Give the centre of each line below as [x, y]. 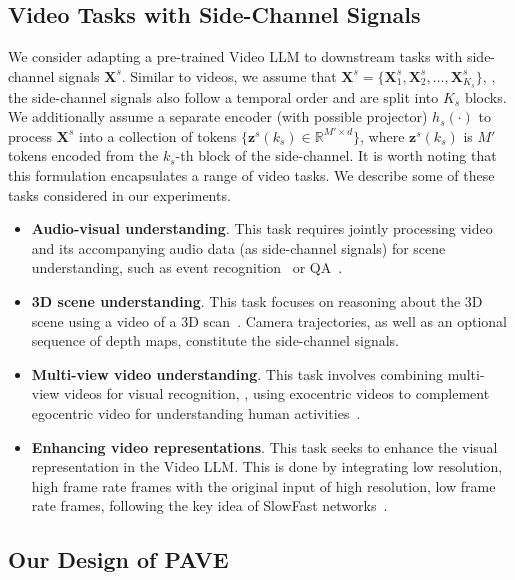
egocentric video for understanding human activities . [196, 412]
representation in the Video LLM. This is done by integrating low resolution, [267, 466]
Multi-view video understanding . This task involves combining [237, 373]
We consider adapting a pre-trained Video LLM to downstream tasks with [235, 56]
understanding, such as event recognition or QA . [187, 267]
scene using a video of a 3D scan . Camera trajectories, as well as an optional [269, 320]
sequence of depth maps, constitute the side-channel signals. [215, 340]
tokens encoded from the [83, 155]
